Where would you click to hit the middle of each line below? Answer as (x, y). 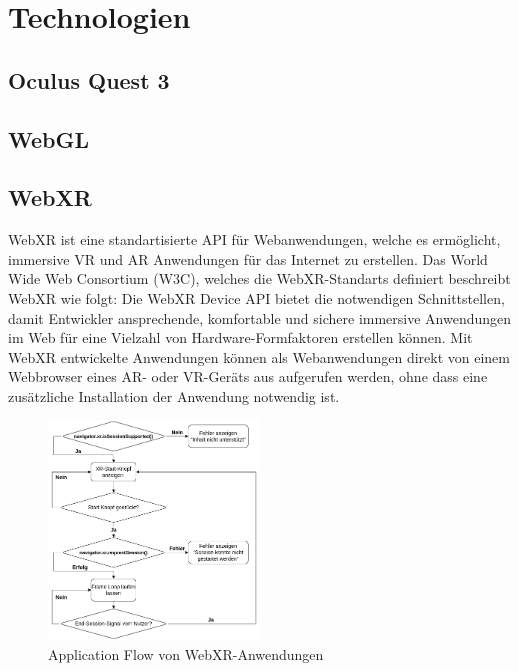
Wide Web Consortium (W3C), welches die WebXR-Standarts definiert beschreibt (259, 278)
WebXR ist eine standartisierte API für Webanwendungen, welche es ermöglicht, (254, 239)
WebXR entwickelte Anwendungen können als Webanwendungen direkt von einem (259, 356)
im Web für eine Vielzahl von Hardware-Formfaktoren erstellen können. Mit (240, 337)
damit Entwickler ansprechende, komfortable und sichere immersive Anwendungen (260, 317)
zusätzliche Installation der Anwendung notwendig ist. (174, 395)
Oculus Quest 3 (89, 79)
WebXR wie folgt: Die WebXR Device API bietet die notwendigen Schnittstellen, (256, 297)
